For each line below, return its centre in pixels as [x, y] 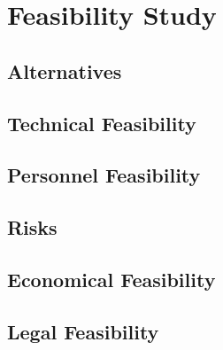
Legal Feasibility [83, 331]
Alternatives [65, 70]
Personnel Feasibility [104, 175]
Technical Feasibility [102, 123]
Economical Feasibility [111, 279]
